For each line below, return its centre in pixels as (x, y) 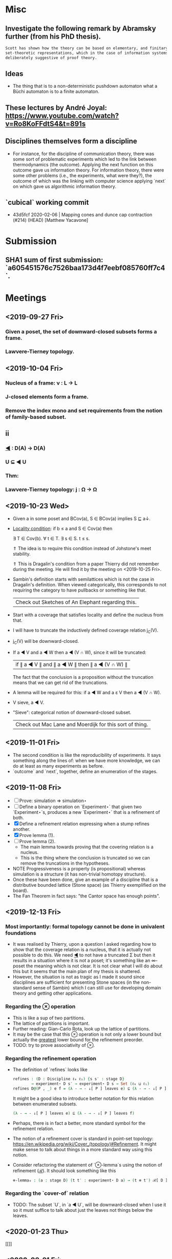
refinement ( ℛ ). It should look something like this (64, 1170)
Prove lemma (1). (37, 835)
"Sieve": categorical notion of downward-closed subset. (72, 713)
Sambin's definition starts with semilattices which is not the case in (83, 579)
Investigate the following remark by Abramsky (81, 28)
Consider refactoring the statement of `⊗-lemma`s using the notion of (87, 1165)
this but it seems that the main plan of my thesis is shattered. (77, 971)
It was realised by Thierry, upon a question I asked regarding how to (84, 944)
